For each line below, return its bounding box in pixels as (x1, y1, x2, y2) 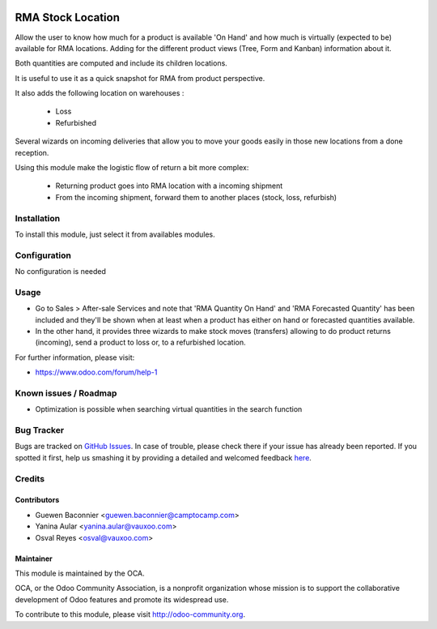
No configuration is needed (15, 267, 107, 276)
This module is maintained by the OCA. (15, 568, 145, 578)
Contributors (15, 495, 60, 505)
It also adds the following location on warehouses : (15, 88, 185, 98)
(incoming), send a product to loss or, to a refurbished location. (35, 337, 246, 348)
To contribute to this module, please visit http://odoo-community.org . (15, 610, 246, 619)
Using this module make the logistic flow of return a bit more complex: (15, 163, 249, 173)
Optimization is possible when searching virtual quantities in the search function (35, 404, 303, 414)
